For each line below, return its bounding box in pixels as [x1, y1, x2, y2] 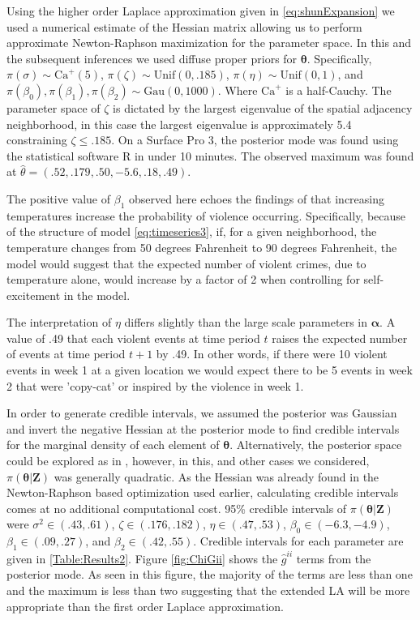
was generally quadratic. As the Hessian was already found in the [54, 468, 379, 485]
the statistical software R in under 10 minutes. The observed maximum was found [6, 147, 414, 164]
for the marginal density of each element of [6, 436, 220, 453]
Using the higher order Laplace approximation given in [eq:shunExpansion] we [6, 2, 395, 19]
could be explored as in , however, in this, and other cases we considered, [6, 452, 370, 469]
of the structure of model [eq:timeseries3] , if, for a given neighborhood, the [6, 223, 377, 240]
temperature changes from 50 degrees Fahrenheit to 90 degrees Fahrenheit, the [6, 238, 397, 255]
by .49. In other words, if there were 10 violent [156, 345, 388, 362]
